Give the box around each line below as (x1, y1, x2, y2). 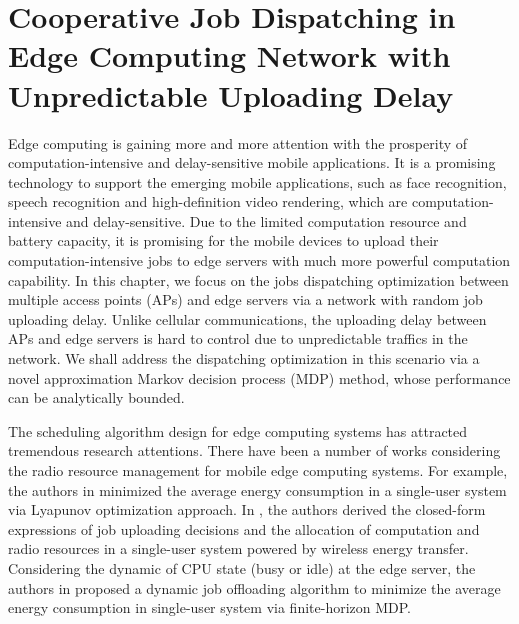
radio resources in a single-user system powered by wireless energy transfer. (8, 538, 469, 559)
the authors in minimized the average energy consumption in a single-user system (8, 479, 507, 500)
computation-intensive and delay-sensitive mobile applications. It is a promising (8, 152, 496, 173)
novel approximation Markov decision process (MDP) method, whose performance (8, 367, 511, 388)
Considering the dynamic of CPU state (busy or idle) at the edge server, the (8, 557, 476, 578)
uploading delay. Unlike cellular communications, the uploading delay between (8, 308, 487, 329)
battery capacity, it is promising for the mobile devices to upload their (8, 230, 439, 251)
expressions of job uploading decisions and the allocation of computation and (8, 518, 480, 539)
